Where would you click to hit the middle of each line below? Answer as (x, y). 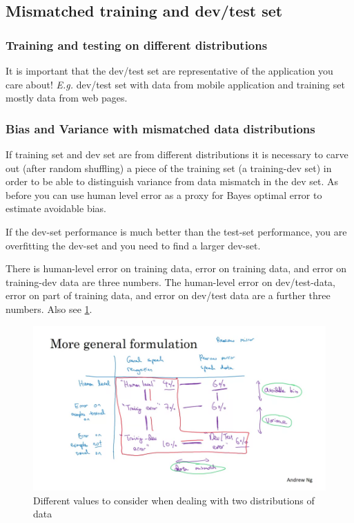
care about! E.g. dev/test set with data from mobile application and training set (175, 84)
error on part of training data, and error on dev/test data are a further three (168, 295)
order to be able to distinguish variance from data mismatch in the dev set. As (172, 181)
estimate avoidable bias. (56, 208)
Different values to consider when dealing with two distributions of (174, 500)
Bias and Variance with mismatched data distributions (160, 128)
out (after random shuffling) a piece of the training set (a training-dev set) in (169, 168)
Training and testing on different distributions (137, 45)
